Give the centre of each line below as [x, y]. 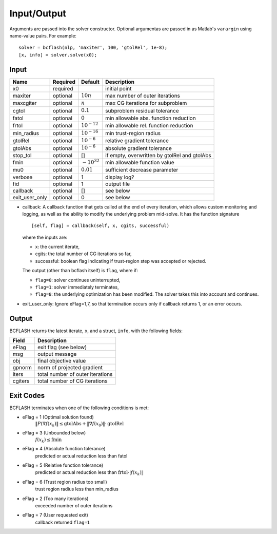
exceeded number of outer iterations [74, 506]
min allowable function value [140, 162]
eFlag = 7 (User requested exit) [55, 515]
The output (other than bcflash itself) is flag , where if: [80, 271]
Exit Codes [27, 395]
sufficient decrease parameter [142, 170]
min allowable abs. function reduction [151, 118]
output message [57, 354]
